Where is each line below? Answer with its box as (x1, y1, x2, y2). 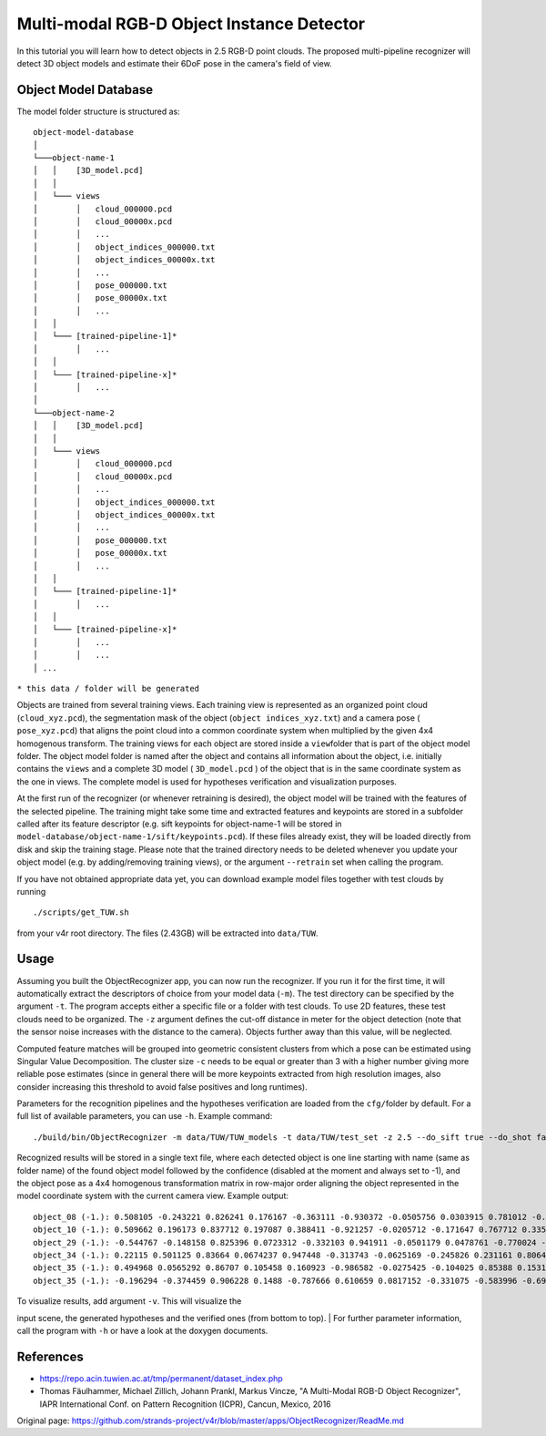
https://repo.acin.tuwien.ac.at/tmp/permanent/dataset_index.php (39, 1372, 284, 1384)
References (16, 1349, 84, 1364)
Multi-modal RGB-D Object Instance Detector (16, 14, 366, 34)
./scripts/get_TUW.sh (33, 908, 129, 918)
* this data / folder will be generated (16, 683, 200, 694)
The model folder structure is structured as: (16, 106, 181, 117)
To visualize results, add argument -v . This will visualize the (16, 1296, 242, 1307)
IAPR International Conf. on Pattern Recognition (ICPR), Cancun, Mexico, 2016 (39, 1399, 331, 1410)
